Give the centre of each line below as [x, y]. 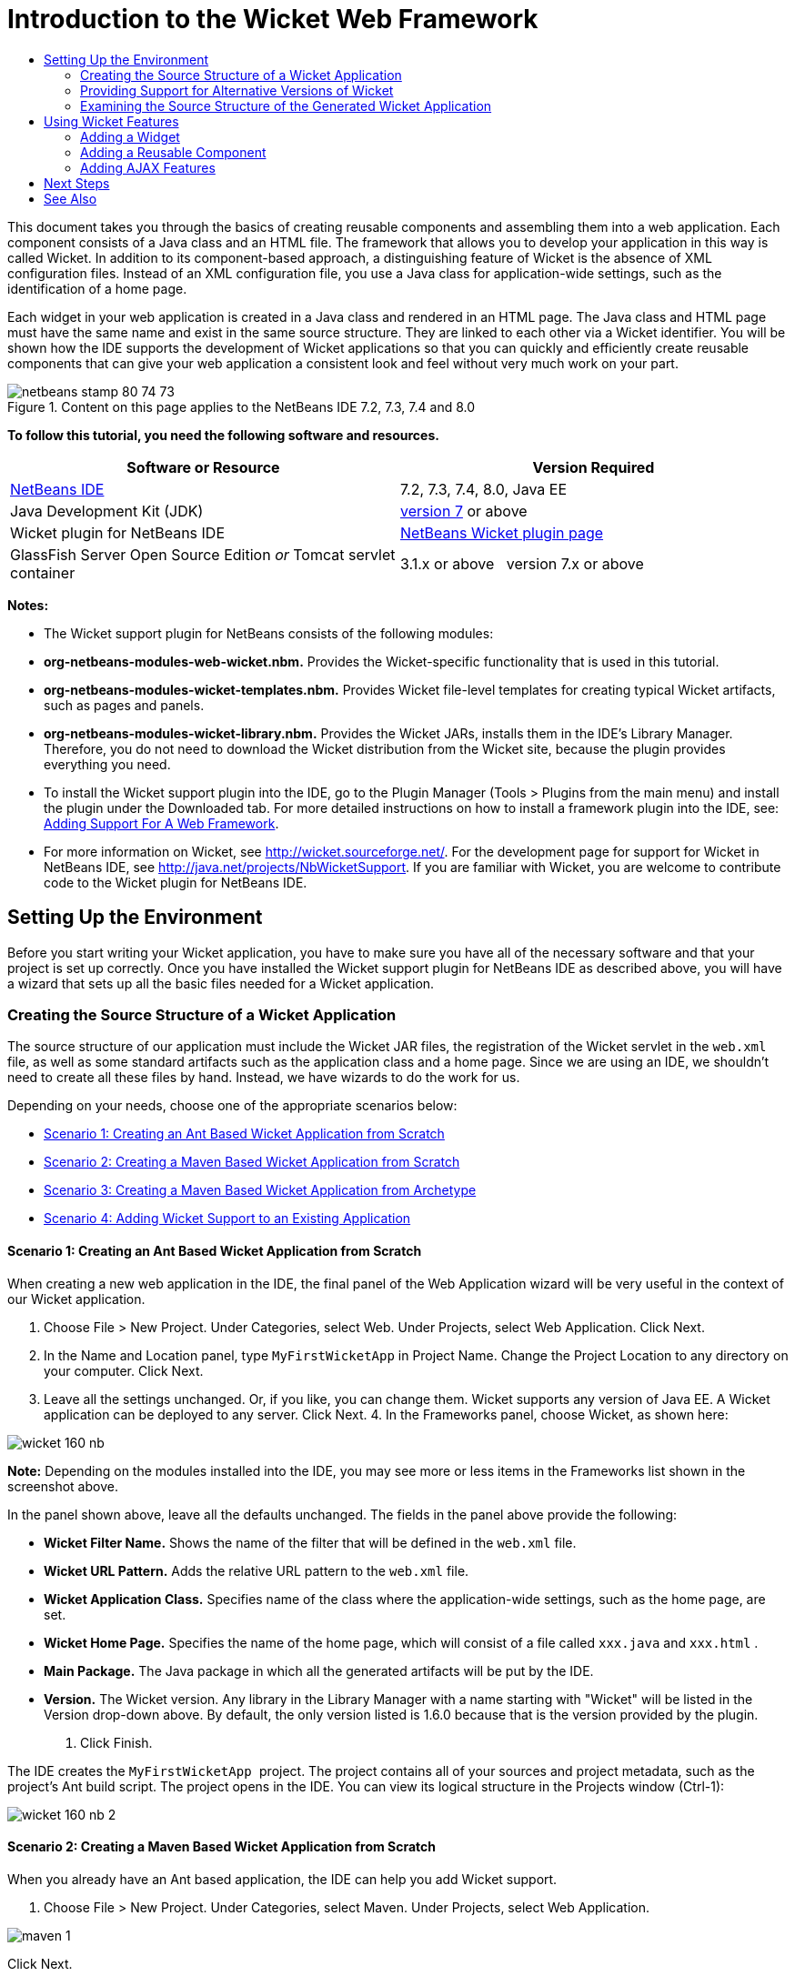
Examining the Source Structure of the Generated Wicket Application [286, 105]
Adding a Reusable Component [173, 152]
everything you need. [107, 764]
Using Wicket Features [111, 121]
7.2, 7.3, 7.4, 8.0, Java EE [484, 489]
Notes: [28, 605]
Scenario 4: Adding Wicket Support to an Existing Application [227, 1219]
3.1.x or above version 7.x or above [522, 563]
